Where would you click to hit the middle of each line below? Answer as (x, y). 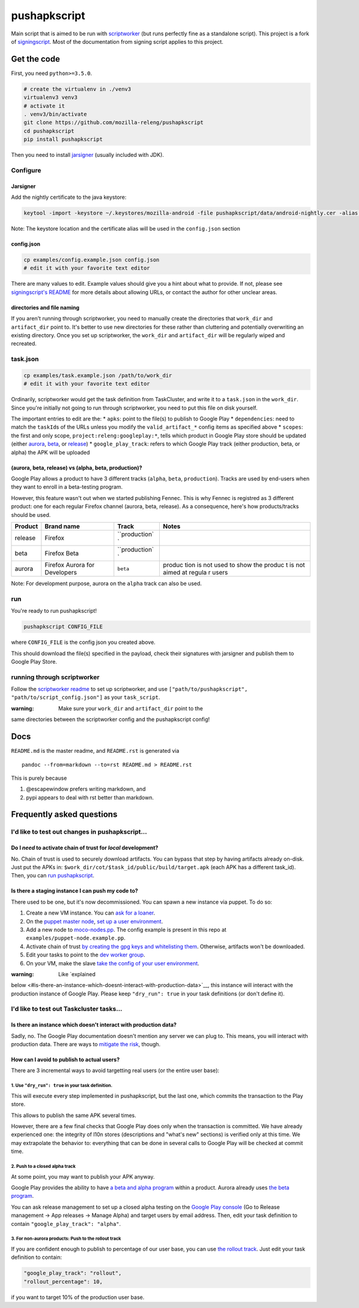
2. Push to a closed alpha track (43, 1166)
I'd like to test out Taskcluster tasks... (67, 1009)
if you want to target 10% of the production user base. (78, 1297)
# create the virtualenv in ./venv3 (77, 89)
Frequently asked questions (64, 815)
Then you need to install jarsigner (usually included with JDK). (88, 155)
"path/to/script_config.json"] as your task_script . (86, 697)
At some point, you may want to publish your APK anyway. (83, 1176)
